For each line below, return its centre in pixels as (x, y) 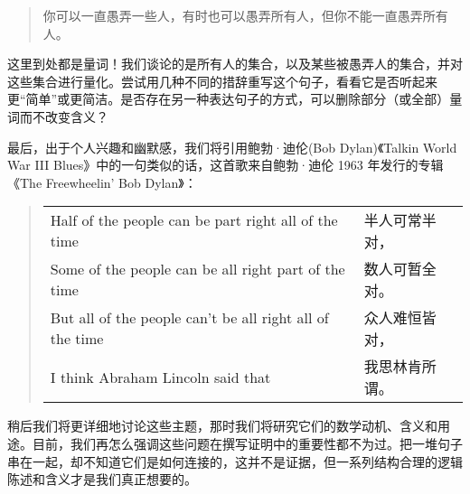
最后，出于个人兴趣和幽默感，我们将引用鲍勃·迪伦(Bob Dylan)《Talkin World (232, 147)
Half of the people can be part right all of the (194, 220)
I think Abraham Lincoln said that (160, 377)
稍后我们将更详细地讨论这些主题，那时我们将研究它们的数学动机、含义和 (222, 426)
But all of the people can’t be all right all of (189, 318)
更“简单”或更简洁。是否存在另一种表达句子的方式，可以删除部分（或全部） (229, 99)
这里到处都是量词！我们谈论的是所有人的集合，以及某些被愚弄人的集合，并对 (235, 64)
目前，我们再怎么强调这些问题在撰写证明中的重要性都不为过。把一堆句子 (247, 443)
